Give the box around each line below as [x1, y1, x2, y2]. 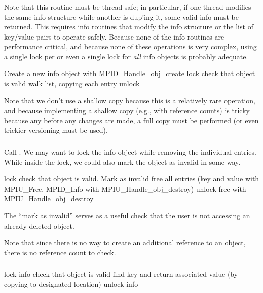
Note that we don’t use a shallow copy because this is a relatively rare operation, [4, 95, 255, 105]
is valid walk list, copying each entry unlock [4, 78, 140, 89]
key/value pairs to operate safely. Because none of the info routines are [4, 31, 224, 42]
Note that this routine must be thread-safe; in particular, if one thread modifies [4, 1, 251, 12]
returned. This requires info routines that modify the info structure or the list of [4, 21, 253, 32]
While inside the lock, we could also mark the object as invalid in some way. [4, 156, 241, 167]
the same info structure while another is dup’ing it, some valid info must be [4, 11, 239, 22]
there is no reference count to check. [4, 247, 116, 258]
